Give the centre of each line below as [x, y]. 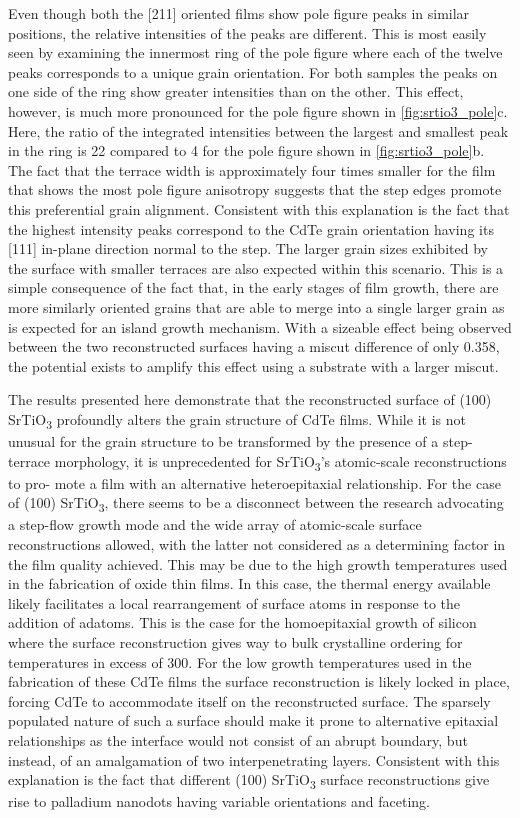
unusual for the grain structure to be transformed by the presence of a [223, 441]
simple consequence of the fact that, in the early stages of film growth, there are [253, 287]
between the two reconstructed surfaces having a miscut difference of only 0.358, [254, 346]
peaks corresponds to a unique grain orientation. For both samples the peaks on [253, 71]
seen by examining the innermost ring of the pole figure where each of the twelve [255, 52]
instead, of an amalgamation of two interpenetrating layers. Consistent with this [254, 759]
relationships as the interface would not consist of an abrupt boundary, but [238, 739]
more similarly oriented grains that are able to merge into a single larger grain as [256, 306]
